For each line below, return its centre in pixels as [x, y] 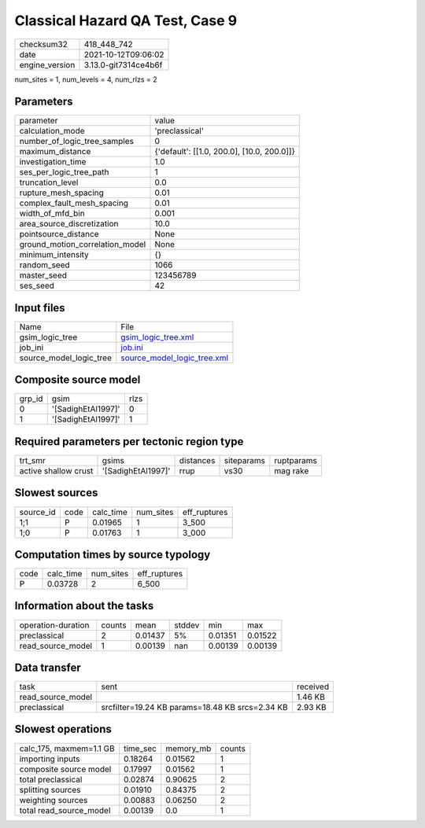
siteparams [244, 460]
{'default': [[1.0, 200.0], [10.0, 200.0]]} [225, 152]
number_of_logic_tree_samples [76, 142]
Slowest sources [56, 493]
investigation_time [53, 162]
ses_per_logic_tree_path [64, 172]
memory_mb [188, 749]
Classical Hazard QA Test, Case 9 [126, 20]
